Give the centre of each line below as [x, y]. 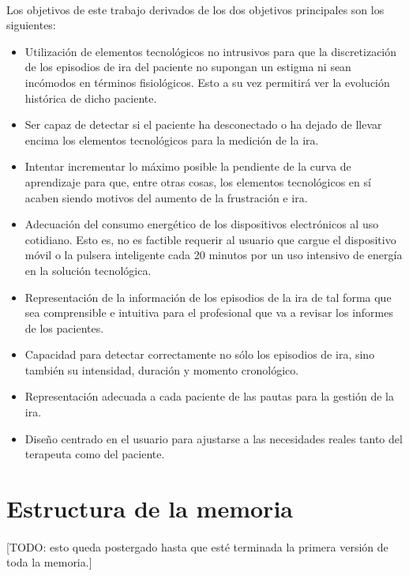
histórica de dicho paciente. [91, 98]
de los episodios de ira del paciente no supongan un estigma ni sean [188, 67]
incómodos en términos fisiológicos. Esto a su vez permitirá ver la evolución [207, 82]
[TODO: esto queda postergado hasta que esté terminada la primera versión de [197, 546]
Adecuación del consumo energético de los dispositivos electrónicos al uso [202, 224]
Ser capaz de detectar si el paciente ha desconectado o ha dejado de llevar [203, 124]
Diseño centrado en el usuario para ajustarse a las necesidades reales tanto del [214, 438]
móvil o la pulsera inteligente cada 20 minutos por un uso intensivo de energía [214, 255]
